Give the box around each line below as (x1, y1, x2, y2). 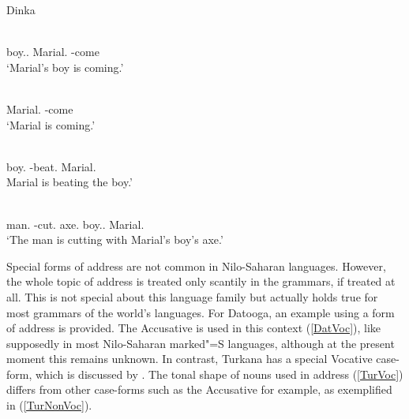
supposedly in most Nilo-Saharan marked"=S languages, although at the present (6, 335, 395, 351)
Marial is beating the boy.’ (6, 174, 133, 190)
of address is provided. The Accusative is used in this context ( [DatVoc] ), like (6, 320, 381, 336)
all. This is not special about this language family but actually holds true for (6, 288, 378, 305)
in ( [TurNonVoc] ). (6, 397, 92, 413)
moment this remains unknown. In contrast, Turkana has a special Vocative (6, 350, 373, 367)
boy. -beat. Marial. (6, 158, 96, 174)
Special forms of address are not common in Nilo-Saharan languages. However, (6, 257, 386, 274)
